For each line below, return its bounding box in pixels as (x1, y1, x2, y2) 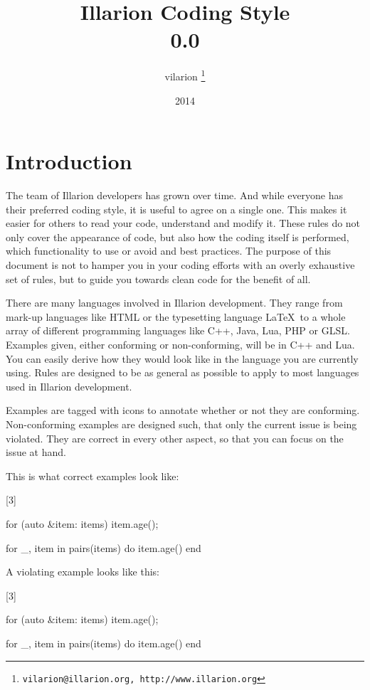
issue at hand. (6, 445, 66, 460)
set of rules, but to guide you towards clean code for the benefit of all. (6, 271, 311, 286)
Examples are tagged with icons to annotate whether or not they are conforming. (6, 403, 360, 418)
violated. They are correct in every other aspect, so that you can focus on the (6, 430, 344, 445)
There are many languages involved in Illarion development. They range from (6, 295, 343, 310)
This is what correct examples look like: (6, 468, 179, 483)
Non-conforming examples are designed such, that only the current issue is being (6, 417, 357, 431)
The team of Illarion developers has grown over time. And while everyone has (6, 188, 344, 203)
